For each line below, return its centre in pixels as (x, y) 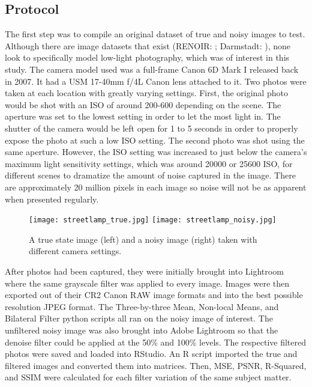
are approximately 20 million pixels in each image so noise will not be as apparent (156, 187)
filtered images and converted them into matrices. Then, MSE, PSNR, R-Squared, (156, 365)
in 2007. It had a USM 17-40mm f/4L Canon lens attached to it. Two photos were (156, 81)
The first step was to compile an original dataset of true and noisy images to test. (155, 34)
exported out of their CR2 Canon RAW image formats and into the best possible (154, 295)
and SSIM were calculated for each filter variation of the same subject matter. (148, 377)
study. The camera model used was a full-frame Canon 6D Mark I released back (152, 69)
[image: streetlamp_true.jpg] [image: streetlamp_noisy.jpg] (153, 220)
